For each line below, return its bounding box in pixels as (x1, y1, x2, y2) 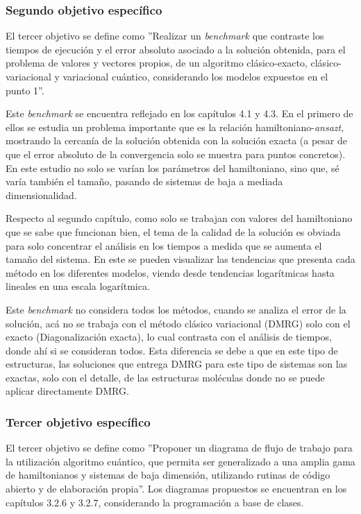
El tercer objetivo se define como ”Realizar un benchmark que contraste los (6, 28, 324, 43)
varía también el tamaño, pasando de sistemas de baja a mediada (6, 174, 283, 189)
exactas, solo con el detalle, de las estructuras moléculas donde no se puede (6, 370, 325, 384)
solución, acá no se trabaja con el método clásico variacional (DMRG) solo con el (6, 316, 351, 330)
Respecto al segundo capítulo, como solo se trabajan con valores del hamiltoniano (6, 211, 353, 225)
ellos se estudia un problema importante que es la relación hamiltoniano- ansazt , (6, 119, 344, 134)
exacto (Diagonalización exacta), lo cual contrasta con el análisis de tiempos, (6, 329, 332, 344)
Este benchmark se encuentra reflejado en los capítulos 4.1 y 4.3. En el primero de (6, 106, 353, 121)
